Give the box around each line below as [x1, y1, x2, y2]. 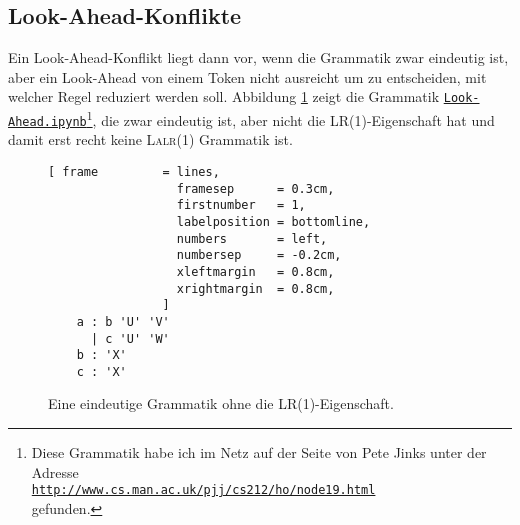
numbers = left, [176, 231, 328, 246]
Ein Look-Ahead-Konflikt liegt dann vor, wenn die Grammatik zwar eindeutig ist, [8, 47, 509, 68]
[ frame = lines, [48, 164, 220, 179]
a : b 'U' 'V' [76, 314, 170, 329]
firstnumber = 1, [176, 198, 306, 213]
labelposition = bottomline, [176, 214, 371, 229]
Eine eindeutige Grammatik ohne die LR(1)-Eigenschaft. [48, 393, 394, 414]
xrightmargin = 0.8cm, [176, 281, 335, 296]
